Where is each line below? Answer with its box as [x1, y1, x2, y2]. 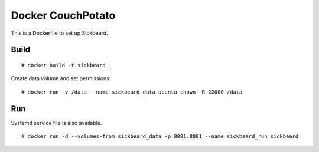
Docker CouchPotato [11, 9, 116, 22]
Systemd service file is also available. [11, 119, 102, 126]
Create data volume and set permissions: [11, 75, 111, 82]
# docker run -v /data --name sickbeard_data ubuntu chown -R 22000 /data [21, 88, 243, 95]
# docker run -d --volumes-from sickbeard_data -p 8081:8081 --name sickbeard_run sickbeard [21, 133, 299, 140]
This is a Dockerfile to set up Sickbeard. [11, 29, 109, 37]
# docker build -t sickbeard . [21, 62, 112, 68]
